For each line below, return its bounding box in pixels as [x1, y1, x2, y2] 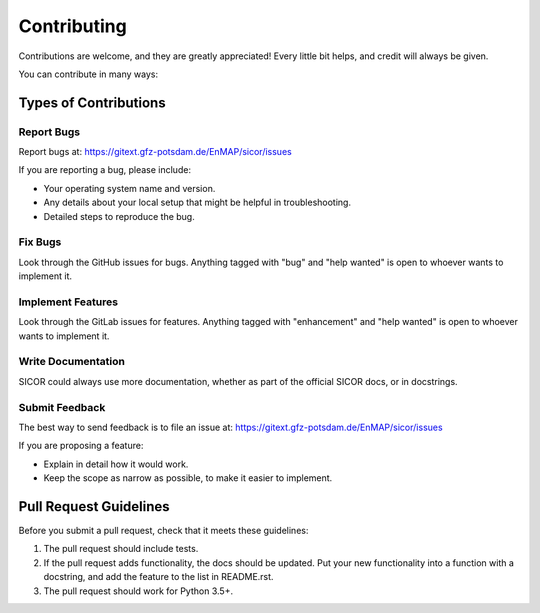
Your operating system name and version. [43, 182, 216, 194]
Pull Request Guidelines [18, 498, 170, 515]
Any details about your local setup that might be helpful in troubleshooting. [43, 196, 352, 209]
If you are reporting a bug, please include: [18, 164, 192, 176]
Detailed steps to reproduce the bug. [43, 210, 195, 222]
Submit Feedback [18, 400, 106, 414]
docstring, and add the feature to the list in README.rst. [43, 571, 274, 583]
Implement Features [18, 295, 119, 309]
